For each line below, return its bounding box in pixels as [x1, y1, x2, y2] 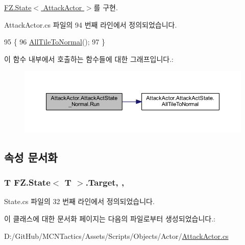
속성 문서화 [4, 149, 58, 165]
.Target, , [85, 176, 125, 189]
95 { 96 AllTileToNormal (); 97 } [4, 36, 105, 47]
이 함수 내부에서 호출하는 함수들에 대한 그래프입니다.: [4, 53, 174, 64]
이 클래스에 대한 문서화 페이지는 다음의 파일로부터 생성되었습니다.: [4, 213, 215, 224]
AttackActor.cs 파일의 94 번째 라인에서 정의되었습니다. [4, 19, 177, 30]
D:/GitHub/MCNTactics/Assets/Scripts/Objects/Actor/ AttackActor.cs [4, 230, 229, 241]
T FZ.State [4, 176, 51, 189]
